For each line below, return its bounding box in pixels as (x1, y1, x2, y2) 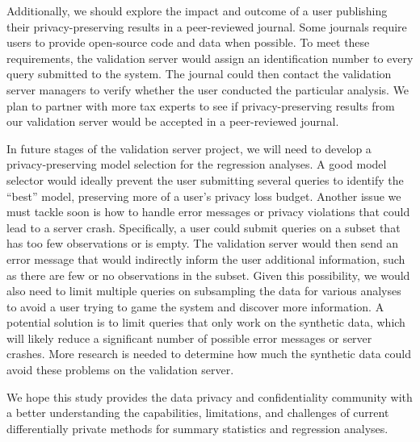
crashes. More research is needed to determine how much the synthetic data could (6, 345, 412, 362)
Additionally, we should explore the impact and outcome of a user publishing (6, 2, 388, 19)
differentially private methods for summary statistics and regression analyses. (6, 419, 388, 436)
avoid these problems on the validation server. (6, 361, 234, 378)
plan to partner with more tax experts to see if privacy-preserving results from (6, 97, 395, 114)
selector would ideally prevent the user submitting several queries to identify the (6, 171, 404, 188)
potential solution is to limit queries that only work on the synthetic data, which (6, 314, 405, 331)
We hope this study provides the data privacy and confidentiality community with (6, 388, 413, 405)
